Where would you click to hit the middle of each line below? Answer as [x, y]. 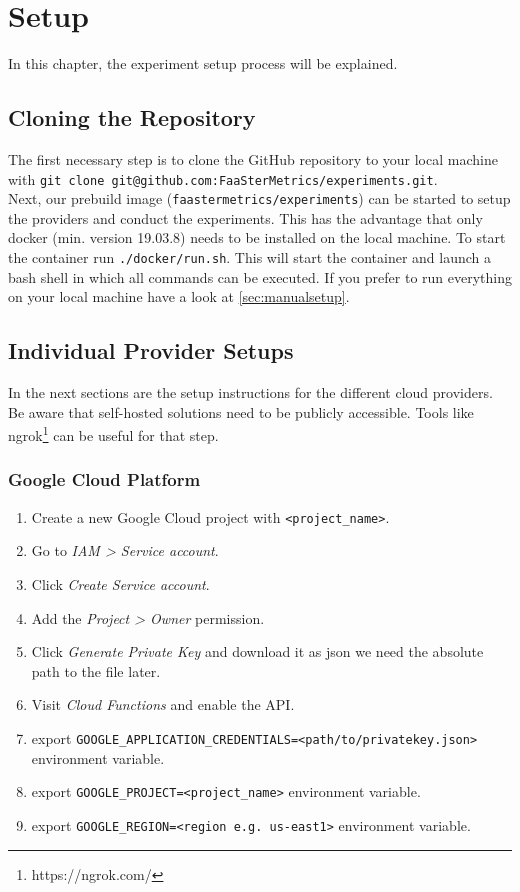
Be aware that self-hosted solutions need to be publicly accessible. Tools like [241, 411]
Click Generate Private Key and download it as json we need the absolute [257, 651]
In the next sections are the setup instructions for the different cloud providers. [250, 392]
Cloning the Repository [132, 117]
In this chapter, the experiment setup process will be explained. [203, 63]
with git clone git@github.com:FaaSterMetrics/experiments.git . [223, 178]
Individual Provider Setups [151, 350]
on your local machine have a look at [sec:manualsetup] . [179, 296]
